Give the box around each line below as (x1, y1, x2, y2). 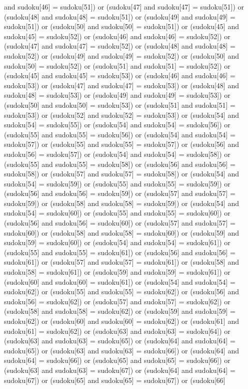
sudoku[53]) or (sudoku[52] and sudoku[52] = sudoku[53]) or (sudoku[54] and (4, 109, 239, 120)
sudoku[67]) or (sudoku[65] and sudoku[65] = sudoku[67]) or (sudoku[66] (4, 374, 225, 385)
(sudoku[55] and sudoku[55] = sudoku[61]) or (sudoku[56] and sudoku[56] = (4, 247, 235, 257)
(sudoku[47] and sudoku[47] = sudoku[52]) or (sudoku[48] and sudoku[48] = (4, 41, 235, 51)
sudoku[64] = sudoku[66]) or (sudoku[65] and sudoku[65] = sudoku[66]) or (4, 355, 230, 365)
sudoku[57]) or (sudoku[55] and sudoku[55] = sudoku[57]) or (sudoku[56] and (4, 139, 239, 149)
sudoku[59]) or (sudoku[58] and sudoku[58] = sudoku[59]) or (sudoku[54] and (4, 198, 239, 208)
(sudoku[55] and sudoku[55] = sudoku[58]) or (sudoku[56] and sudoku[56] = (4, 158, 235, 169)
